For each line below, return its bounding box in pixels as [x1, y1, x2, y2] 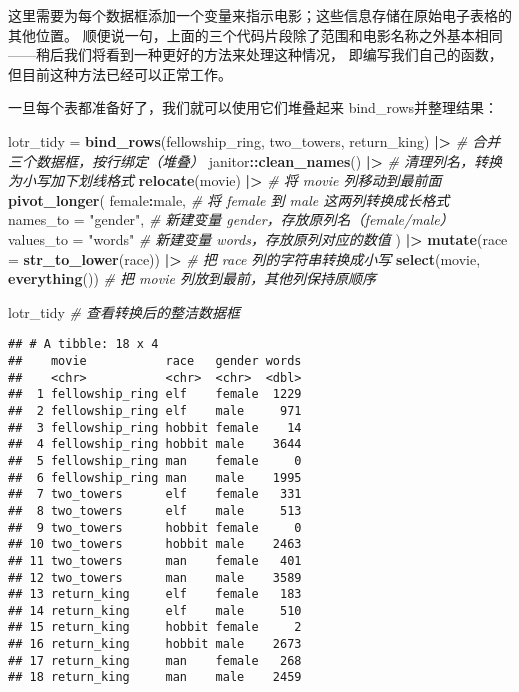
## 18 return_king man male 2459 [8, 670, 302, 685]
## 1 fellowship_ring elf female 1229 [8, 387, 302, 402]
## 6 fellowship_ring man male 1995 [8, 470, 302, 485]
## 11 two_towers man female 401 [8, 553, 302, 568]
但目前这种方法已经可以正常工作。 [8, 63, 232, 84]
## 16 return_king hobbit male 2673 [8, 637, 302, 652]
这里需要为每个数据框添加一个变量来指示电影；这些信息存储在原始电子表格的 [8, 5, 512, 25]
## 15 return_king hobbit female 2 [8, 620, 302, 635]
